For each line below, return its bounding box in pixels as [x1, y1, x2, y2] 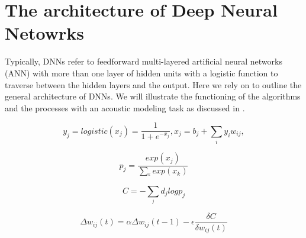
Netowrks [5, 21, 84, 45]
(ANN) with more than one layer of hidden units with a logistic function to [5, 66, 278, 79]
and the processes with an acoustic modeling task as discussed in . [5, 101, 245, 114]
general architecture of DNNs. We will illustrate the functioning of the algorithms [5, 90, 301, 102]
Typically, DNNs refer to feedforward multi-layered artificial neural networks [5, 55, 282, 67]
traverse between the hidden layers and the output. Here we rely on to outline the [5, 78, 302, 91]
